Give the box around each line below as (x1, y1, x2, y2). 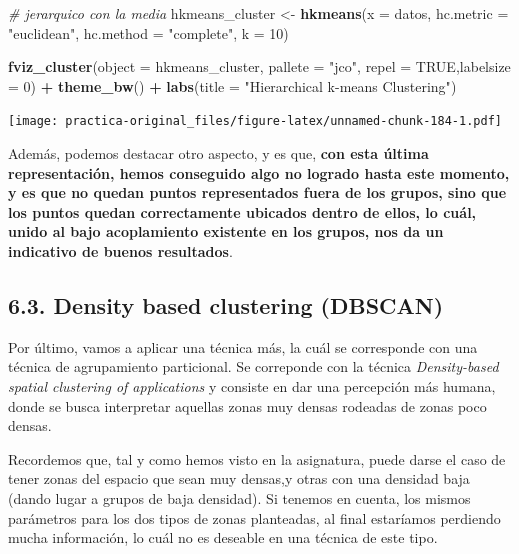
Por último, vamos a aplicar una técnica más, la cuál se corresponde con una (8, 336, 478, 357)
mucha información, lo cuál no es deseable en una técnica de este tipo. (8, 527, 438, 548)
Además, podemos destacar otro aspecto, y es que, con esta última (8, 143, 429, 164)
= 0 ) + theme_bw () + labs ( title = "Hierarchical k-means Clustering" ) (8, 75, 457, 96)
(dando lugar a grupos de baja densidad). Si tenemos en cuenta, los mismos (8, 487, 471, 508)
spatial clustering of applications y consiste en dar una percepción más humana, (8, 375, 496, 396)
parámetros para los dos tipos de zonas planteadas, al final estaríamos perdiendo (8, 507, 501, 528)
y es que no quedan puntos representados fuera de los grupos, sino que (8, 182, 507, 203)
